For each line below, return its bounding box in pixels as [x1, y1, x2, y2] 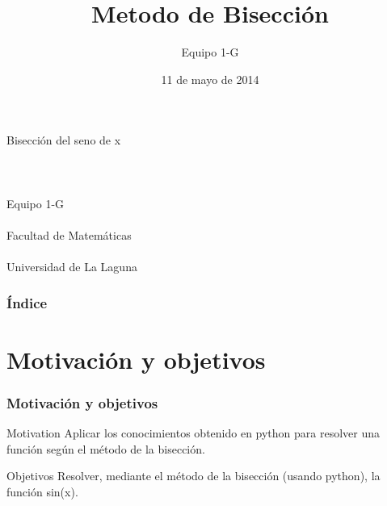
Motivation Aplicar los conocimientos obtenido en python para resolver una [6, 424, 381, 441]
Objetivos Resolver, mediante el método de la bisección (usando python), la [6, 467, 381, 484]
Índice [6, 292, 48, 312]
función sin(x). [6, 483, 78, 500]
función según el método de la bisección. [6, 440, 205, 457]
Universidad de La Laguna [6, 258, 137, 275]
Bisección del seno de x [6, 132, 121, 148]
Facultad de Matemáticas [6, 226, 132, 243]
